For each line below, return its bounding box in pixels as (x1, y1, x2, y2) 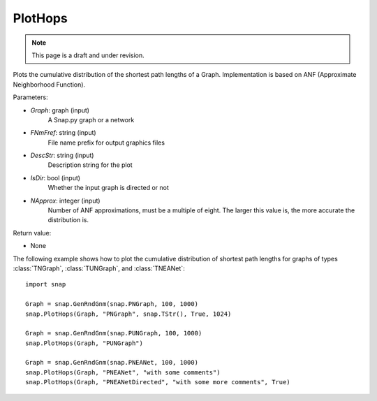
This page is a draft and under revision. (31, 51, 145, 59)
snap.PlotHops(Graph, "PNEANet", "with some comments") (25, 368, 221, 377)
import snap (25, 280, 66, 289)
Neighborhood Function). (13, 80, 86, 89)
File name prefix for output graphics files (47, 138, 165, 147)
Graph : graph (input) (30, 105, 90, 115)
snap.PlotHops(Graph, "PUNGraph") (25, 339, 143, 347)
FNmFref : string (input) (30, 129, 97, 137)
